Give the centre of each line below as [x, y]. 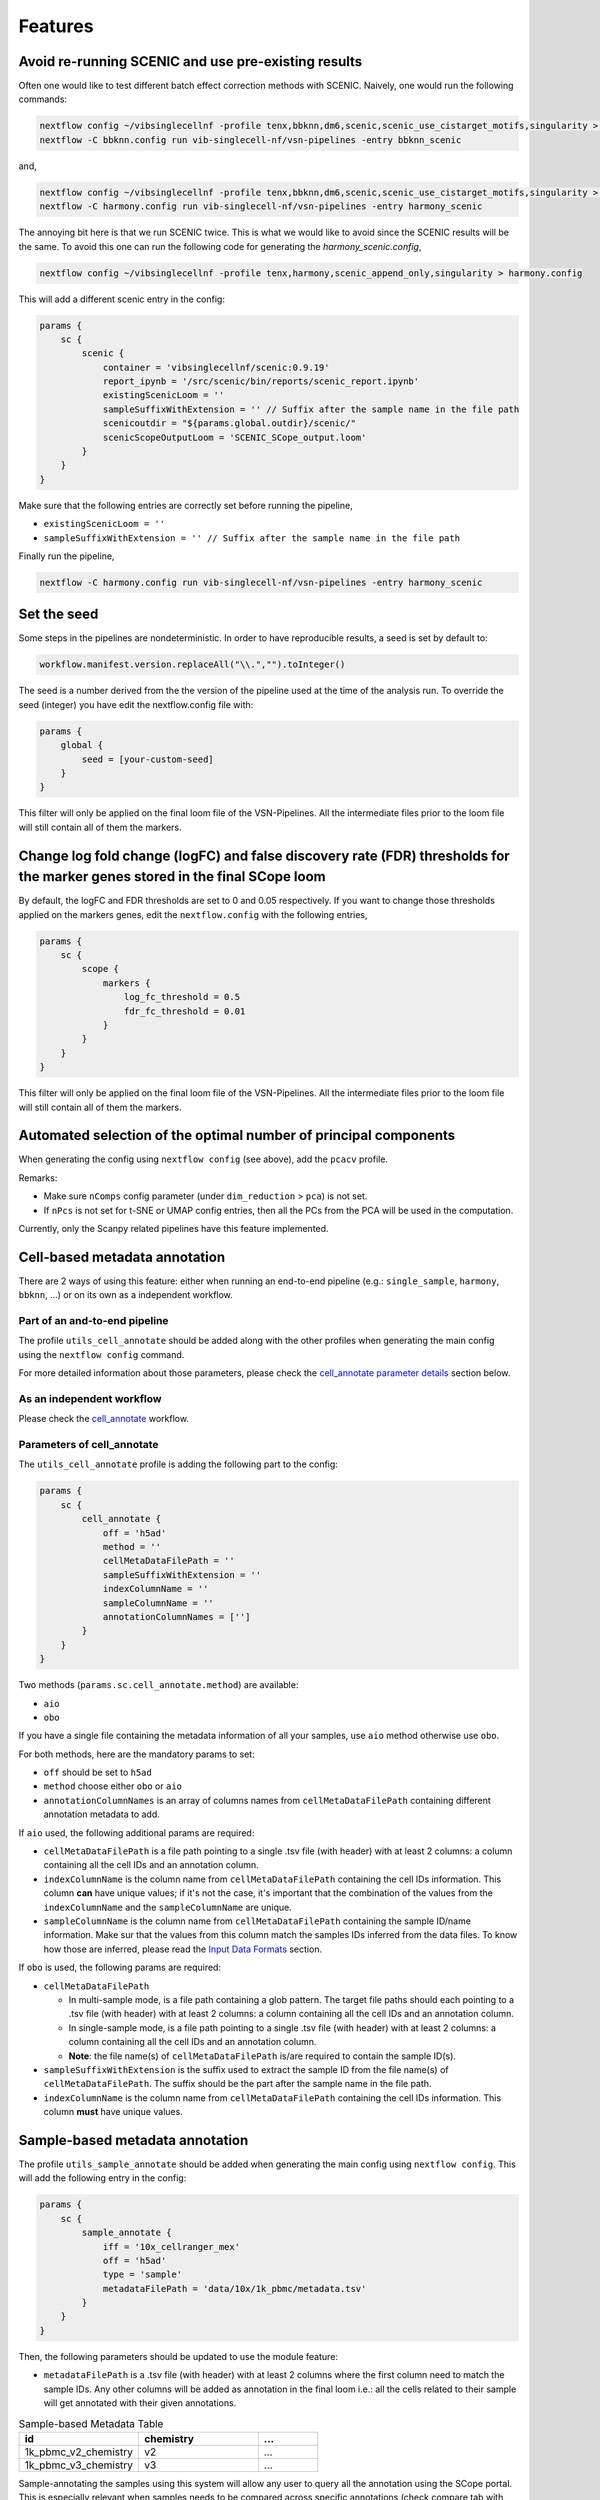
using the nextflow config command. [101, 1354]
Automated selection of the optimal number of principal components [237, 1135]
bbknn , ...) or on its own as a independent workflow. [126, 1295]
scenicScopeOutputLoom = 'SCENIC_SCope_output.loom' [234, 437]
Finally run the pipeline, [66, 556]
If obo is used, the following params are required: [120, 1967]
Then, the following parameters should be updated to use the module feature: [178, 2356]
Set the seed [58, 614]
